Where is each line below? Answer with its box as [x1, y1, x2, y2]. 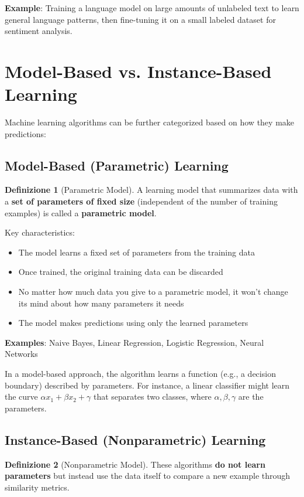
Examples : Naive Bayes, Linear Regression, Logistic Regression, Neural [5, 336, 264, 348]
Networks [5, 348, 38, 360]
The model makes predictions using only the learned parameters [18, 316, 248, 329]
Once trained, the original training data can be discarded [18, 265, 223, 278]
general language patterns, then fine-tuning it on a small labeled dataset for [5, 13, 276, 25]
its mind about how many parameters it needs [18, 297, 184, 309]
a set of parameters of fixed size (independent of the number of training [5, 195, 278, 207]
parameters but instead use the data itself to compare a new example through [5, 469, 291, 482]
